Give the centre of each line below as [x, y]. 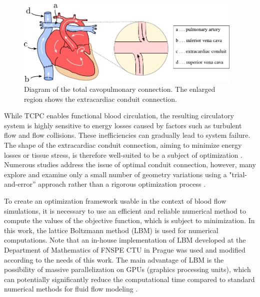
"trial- [238, 174]
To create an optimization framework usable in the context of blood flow [115, 201]
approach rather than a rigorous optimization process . [122, 184]
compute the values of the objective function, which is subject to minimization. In [129, 220]
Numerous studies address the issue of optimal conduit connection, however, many [130, 164]
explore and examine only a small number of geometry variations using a [115, 174]
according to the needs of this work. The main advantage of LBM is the [114, 259]
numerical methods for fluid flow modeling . [71, 289]
